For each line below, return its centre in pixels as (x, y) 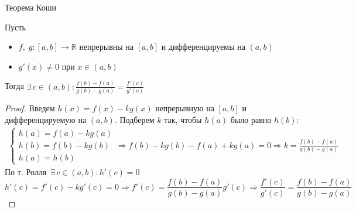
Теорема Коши (30, 7)
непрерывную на (185, 108)
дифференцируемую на (46, 119)
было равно (251, 119)
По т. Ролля (26, 171)
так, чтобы (183, 119)
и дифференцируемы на (203, 47)
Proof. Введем (30, 108)
